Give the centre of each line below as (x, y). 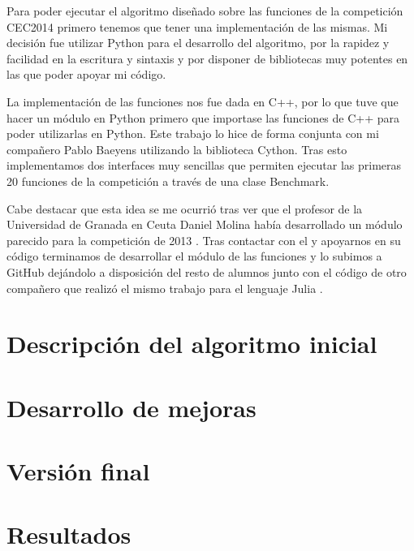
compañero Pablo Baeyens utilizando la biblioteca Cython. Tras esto (177, 149)
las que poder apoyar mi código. (86, 74)
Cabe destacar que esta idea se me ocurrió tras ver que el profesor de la (185, 208)
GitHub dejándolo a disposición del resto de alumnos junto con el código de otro (207, 271)
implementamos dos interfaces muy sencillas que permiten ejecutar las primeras (204, 165)
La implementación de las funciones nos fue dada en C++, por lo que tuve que (203, 101)
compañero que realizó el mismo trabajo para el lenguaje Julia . (165, 288)
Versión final (78, 471)
